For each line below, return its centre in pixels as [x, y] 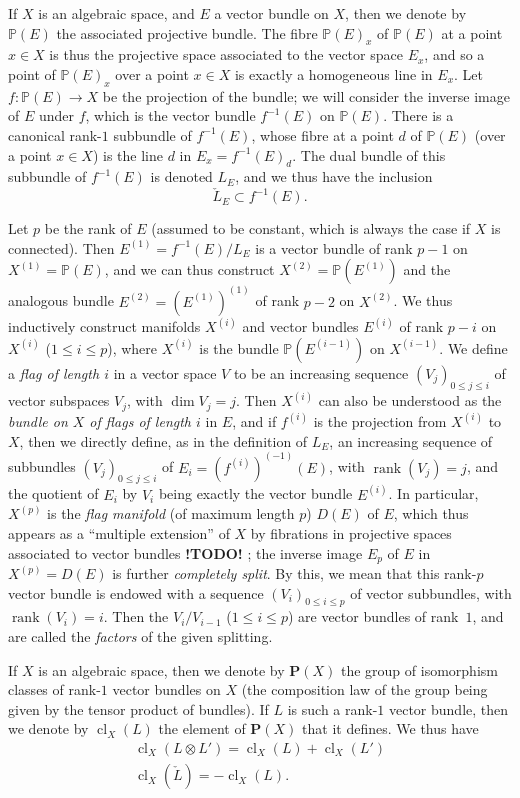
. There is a [418, 115]
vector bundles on [166, 689]
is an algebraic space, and [116, 13]
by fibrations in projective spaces [351, 533]
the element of [202, 728]
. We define [473, 347]
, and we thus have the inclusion [334, 176]
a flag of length [54, 372]
